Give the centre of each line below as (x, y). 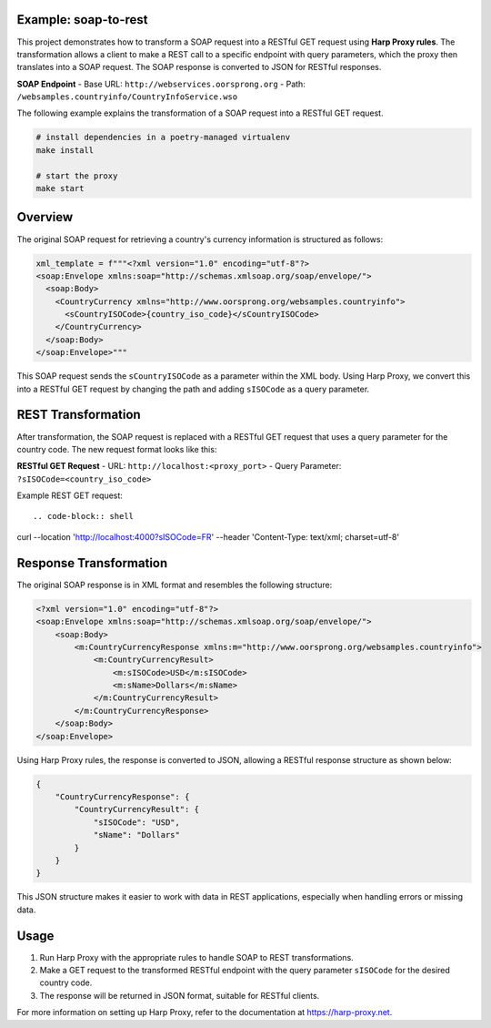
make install (65, 150)
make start (60, 188)
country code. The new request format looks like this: (117, 449)
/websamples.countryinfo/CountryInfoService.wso (127, 97)
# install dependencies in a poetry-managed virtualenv (163, 137)
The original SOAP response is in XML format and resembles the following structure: (175, 585)
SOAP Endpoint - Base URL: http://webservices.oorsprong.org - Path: (161, 84)
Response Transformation (92, 563)
